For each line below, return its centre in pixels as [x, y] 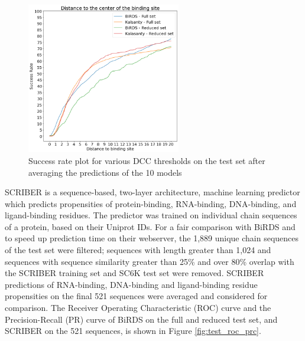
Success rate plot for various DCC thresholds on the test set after [147, 160]
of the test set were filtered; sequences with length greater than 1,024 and [138, 250]
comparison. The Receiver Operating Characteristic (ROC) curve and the [138, 308]
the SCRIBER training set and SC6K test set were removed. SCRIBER [134, 273]
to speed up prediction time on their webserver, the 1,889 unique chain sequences [152, 238]
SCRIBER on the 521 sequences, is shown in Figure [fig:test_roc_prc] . [133, 331]
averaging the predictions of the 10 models [105, 172]
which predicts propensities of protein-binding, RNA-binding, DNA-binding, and [151, 203]
